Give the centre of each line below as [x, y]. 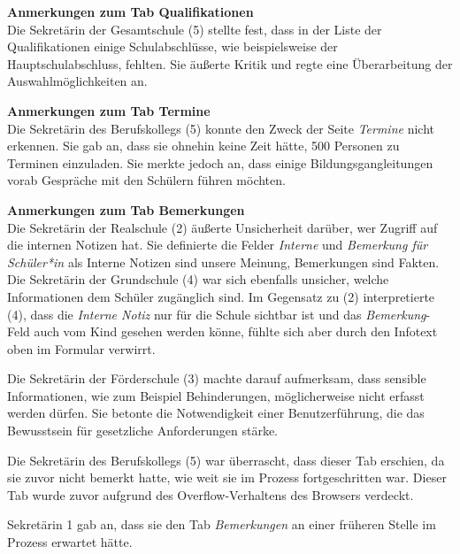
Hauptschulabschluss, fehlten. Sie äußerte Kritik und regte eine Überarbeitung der [230, 63]
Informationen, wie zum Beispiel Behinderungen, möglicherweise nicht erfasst [216, 395]
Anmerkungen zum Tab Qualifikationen [130, 12]
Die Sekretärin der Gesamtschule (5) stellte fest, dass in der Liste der [195, 29]
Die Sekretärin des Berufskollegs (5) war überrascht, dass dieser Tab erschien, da [226, 460]
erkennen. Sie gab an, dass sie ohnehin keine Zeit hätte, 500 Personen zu [203, 146]
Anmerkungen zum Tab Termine [109, 110]
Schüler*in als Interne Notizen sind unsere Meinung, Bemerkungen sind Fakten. [223, 262]
